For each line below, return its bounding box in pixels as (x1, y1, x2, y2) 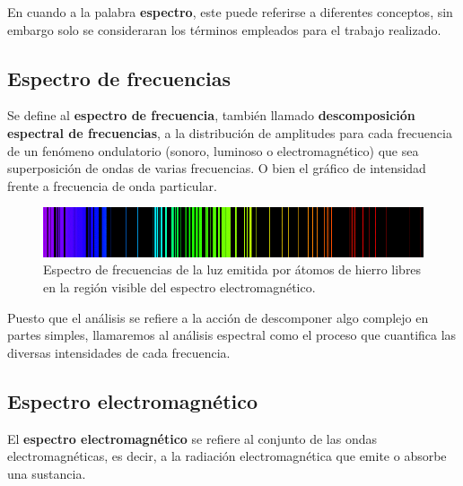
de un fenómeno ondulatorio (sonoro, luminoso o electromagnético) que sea (7, 141, 419, 160)
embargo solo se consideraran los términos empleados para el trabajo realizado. (7, 20, 441, 39)
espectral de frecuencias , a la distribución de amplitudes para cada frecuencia (7, 123, 452, 142)
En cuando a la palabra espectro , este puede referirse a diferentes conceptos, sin (7, 3, 453, 21)
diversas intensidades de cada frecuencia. (7, 343, 231, 361)
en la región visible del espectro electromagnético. (43, 277, 316, 296)
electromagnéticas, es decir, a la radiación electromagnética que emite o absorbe (7, 447, 447, 465)
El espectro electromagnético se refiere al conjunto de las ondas (7, 429, 377, 447)
